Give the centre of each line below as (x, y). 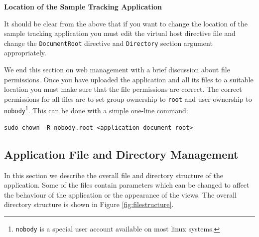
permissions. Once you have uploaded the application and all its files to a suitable (129, 79)
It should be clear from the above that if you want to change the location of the (126, 23)
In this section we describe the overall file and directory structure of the (114, 175)
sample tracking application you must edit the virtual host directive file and (120, 33)
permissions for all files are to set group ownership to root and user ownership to (128, 99)
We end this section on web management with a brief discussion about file (117, 70)
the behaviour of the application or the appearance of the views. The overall (120, 194)
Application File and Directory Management (121, 154)
